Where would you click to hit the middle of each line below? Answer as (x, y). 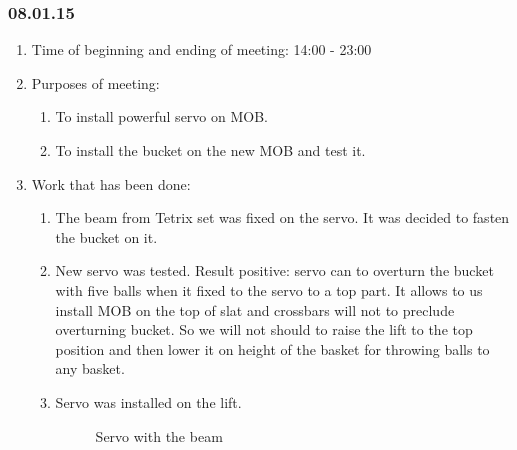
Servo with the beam (159, 435)
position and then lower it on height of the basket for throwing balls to (272, 348)
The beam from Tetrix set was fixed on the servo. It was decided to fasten (282, 217)
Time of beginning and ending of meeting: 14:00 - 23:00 (201, 49)
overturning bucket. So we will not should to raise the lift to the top (264, 329)
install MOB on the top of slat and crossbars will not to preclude (255, 309)
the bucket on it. (106, 236)
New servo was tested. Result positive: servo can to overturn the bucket (274, 270)
